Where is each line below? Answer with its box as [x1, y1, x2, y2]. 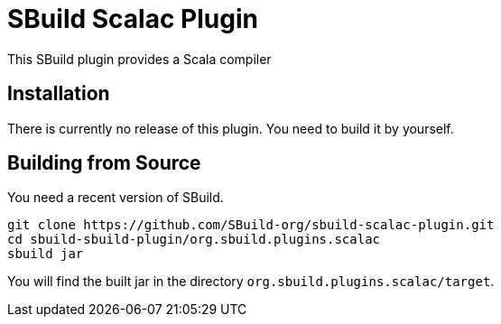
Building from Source [7, 152, 201, 175]
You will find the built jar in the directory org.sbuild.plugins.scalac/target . [7, 273, 495, 290]
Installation [7, 82, 110, 106]
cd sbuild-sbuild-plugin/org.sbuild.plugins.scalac [7, 232, 381, 247]
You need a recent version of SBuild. [7, 190, 224, 206]
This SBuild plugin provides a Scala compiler [7, 51, 272, 67]
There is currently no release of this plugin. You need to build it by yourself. [7, 120, 454, 136]
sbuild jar [7, 246, 84, 262]
